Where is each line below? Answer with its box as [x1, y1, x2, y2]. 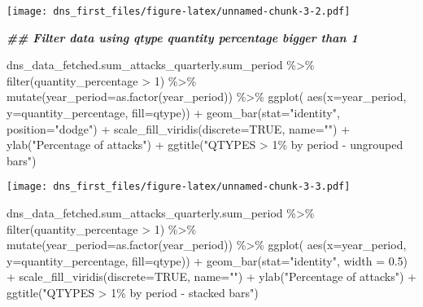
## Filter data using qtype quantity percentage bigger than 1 [7, 29, 358, 46]
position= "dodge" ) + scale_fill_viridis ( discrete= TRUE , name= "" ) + [7, 120, 351, 137]
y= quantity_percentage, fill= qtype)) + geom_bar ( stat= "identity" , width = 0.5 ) [7, 252, 408, 269]
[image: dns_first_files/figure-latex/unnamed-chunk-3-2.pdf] [7, 6, 351, 17]
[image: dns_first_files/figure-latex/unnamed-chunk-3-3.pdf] [7, 181, 351, 193]
